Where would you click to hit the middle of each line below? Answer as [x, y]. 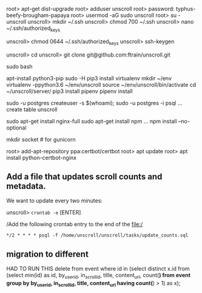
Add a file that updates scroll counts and [84, 177]
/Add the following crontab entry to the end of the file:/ [75, 224]
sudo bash [19, 66]
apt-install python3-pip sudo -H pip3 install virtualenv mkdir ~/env [89, 78]
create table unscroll [32, 109]
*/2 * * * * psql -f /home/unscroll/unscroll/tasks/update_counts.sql [97, 236]
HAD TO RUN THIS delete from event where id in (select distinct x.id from [98, 269]
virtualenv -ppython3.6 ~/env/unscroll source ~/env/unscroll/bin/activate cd [101, 84]
